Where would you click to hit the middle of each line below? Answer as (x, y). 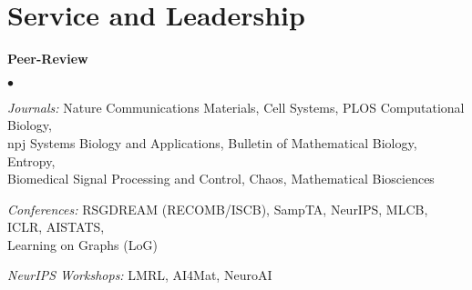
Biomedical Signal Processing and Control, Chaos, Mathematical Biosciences (221, 179)
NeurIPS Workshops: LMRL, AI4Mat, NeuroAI (140, 275)
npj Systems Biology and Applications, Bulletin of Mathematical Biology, (212, 142)
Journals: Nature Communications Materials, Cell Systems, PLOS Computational (236, 107)
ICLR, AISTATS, (56, 227)
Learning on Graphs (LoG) (82, 244)
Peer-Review (48, 59)
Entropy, (31, 160)
